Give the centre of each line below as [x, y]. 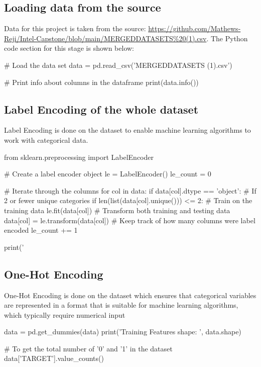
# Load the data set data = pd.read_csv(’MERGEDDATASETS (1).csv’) [118, 65]
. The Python [227, 38]
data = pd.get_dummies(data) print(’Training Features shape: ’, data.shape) [123, 332]
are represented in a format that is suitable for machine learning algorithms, [121, 305]
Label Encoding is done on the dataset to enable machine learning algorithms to [127, 130]
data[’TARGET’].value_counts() [54, 358]
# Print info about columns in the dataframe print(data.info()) [101, 82]
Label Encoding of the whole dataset [101, 109]
